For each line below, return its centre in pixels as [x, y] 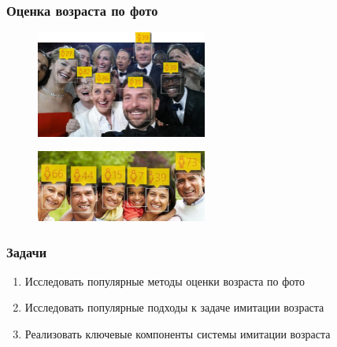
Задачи [27, 251]
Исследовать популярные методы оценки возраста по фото [165, 281]
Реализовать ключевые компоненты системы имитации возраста [178, 334]
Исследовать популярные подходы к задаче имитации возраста [174, 307]
